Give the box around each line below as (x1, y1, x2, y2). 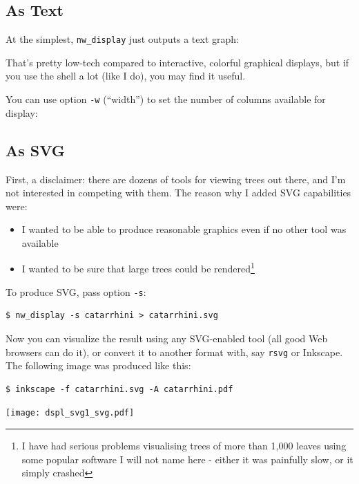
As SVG (6, 139, 65, 160)
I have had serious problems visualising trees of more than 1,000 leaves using (21, 438, 347, 453)
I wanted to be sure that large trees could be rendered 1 (21, 259, 255, 276)
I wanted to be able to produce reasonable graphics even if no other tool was (21, 222, 347, 236)
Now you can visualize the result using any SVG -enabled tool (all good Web (6, 331, 328, 345)
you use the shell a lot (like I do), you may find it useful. (6, 68, 246, 83)
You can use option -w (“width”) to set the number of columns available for (6, 92, 326, 106)
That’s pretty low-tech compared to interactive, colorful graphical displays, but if (6, 55, 349, 69)
